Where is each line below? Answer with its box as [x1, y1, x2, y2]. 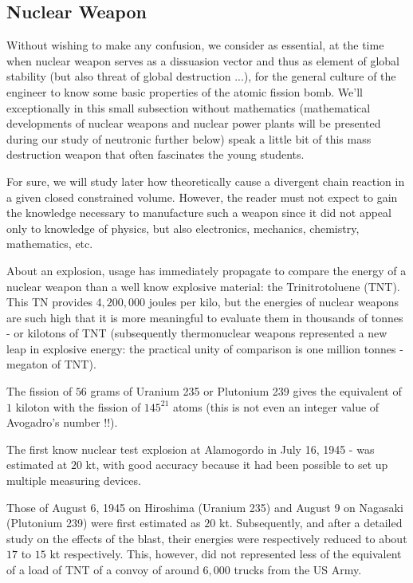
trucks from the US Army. [234, 561, 362, 578]
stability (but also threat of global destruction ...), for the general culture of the [6, 68, 396, 85]
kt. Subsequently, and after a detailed [218, 514, 403, 531]
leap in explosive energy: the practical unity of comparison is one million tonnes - [6, 340, 403, 356]
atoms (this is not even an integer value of [173, 398, 380, 415]
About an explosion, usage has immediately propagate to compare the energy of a [6, 262, 407, 278]
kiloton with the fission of [15, 398, 141, 415]
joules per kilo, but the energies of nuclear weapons [148, 293, 399, 310]
